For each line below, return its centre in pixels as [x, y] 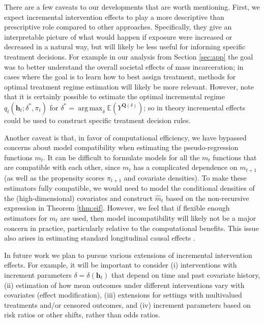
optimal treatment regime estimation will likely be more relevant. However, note [129, 86]
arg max [90, 108]
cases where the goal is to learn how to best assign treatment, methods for [120, 77]
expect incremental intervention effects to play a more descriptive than [114, 17]
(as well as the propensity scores [54, 177]
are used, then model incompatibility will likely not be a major [158, 218]
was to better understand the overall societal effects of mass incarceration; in [124, 66]
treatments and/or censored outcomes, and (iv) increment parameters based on [127, 304]
